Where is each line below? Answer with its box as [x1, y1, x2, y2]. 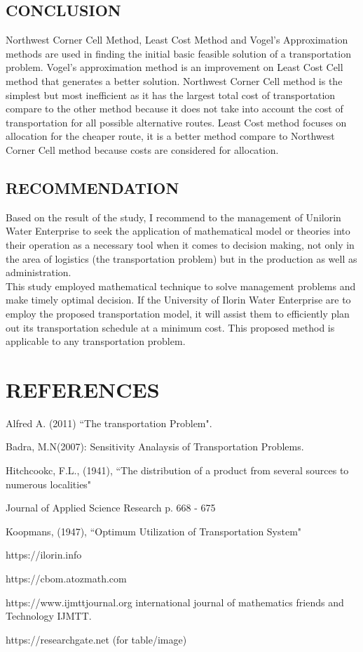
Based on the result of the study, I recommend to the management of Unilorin [6, 209, 341, 224]
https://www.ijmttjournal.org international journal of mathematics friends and [6, 594, 344, 609]
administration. [6, 265, 71, 280]
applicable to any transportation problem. [6, 334, 186, 348]
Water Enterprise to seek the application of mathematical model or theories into [6, 223, 350, 238]
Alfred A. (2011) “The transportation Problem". [6, 415, 212, 430]
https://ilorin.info [6, 547, 82, 562]
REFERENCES [6, 374, 160, 403]
